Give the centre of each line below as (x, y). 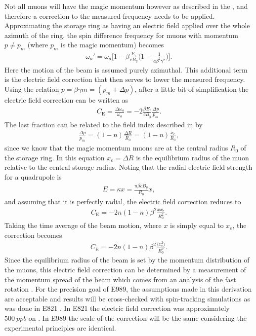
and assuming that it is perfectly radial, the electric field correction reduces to (123, 201)
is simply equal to (197, 225)
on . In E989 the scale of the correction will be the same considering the (137, 317)
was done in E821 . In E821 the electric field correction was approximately (117, 308)
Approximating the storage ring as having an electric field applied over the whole (127, 25)
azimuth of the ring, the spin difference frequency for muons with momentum (121, 35)
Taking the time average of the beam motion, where (83, 225)
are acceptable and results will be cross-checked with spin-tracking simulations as (127, 298)
